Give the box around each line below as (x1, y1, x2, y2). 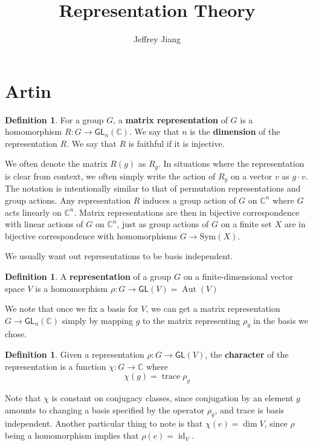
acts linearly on (5, 205, 62, 218)
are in (284, 218, 306, 230)
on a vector (230, 169, 273, 182)
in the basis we (253, 314, 309, 326)
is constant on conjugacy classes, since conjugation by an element (51, 392, 294, 404)
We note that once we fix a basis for (5, 302, 138, 315)
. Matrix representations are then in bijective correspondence (74, 205, 300, 218)
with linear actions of (5, 218, 83, 230)
